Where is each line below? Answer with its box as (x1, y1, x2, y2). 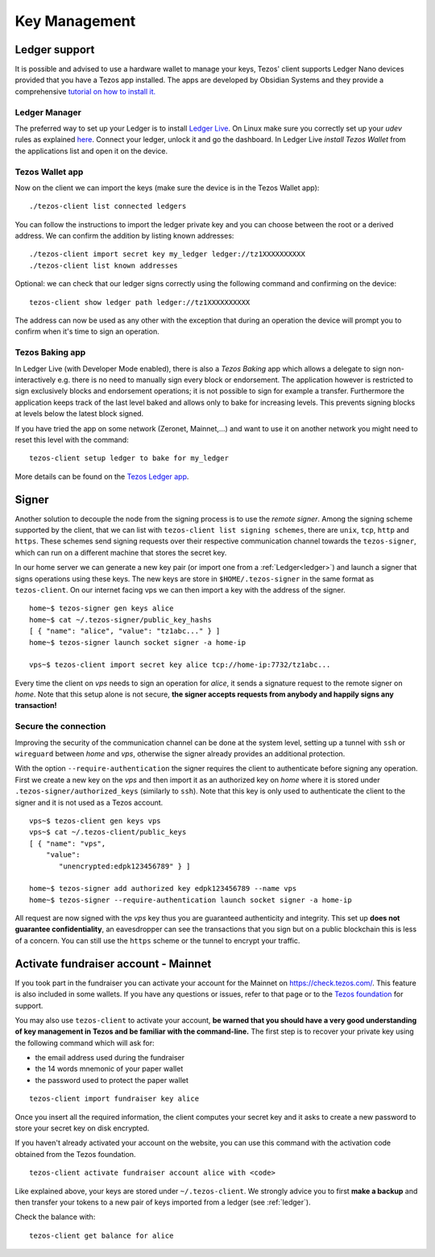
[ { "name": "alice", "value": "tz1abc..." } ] (29, 626, 221, 636)
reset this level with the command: (14, 435, 129, 444)
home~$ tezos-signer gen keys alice (29, 604, 174, 613)
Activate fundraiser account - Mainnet (14, 956, 212, 971)
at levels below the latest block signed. (14, 409, 144, 418)
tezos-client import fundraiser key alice (29, 1094, 200, 1104)
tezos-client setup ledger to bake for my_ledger (29, 454, 230, 463)
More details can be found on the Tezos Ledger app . (14, 472, 189, 481)
